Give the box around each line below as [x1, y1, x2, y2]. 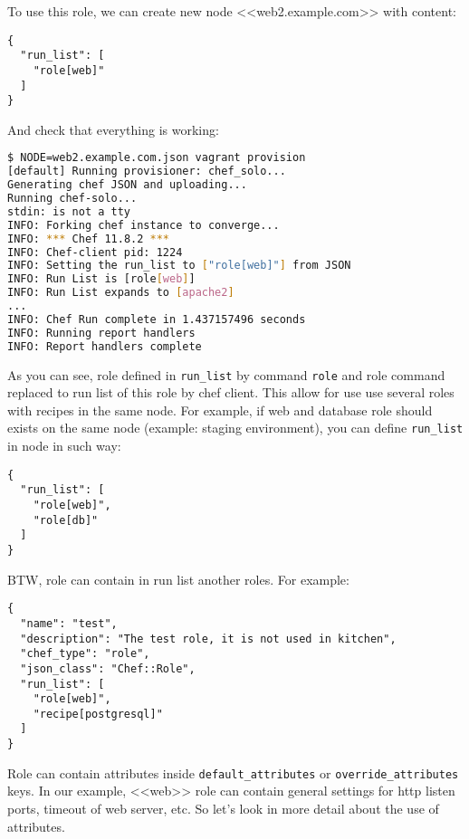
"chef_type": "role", [20, 647, 150, 661]
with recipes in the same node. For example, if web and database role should [7, 400, 433, 419]
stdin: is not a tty [7, 205, 131, 218]
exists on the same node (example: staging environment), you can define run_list [7, 418, 464, 437]
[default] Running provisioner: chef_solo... [7, 165, 286, 178]
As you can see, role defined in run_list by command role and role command [7, 365, 445, 384]
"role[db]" [33, 513, 99, 527]
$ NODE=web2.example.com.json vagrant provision [7, 151, 306, 165]
